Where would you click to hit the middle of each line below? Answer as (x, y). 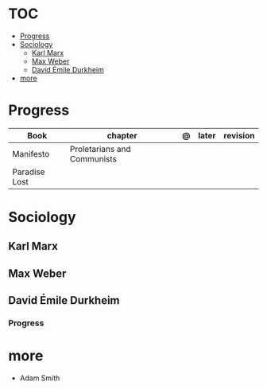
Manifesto (31, 154)
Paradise (29, 172)
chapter (122, 135)
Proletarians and (100, 149)
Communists (93, 158)
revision (239, 135)
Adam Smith (40, 378)
